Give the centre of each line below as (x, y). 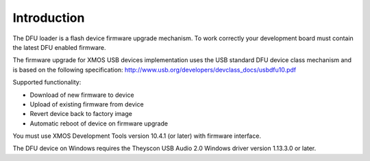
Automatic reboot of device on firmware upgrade (99, 123)
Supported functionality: (47, 83)
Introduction (49, 18)
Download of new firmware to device (82, 95)
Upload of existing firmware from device (87, 104)
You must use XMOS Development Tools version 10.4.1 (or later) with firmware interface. (137, 136)
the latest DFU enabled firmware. (59, 47)
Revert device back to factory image (81, 114)
